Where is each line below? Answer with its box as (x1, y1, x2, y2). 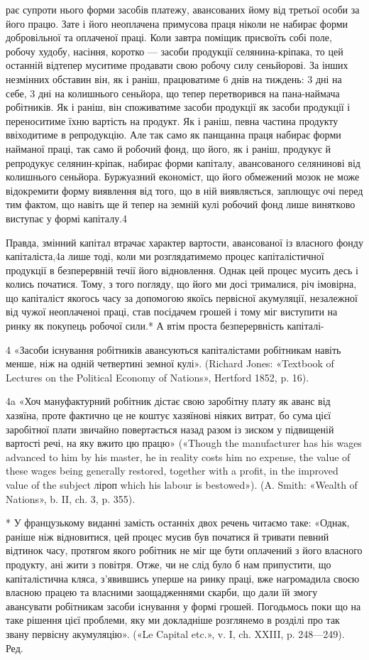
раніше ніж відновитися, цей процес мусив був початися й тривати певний (6, 529, 329, 543)
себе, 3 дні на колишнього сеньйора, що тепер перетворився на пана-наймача (6, 85, 340, 100)
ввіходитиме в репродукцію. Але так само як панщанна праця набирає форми (6, 127, 341, 142)
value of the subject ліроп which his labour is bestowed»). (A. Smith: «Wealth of (6, 477, 358, 492)
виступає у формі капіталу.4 (6, 210, 128, 225)
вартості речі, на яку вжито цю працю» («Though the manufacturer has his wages (6, 436, 362, 450)
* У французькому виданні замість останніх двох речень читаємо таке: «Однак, (6, 515, 350, 530)
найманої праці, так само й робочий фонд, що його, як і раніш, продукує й (6, 141, 331, 156)
